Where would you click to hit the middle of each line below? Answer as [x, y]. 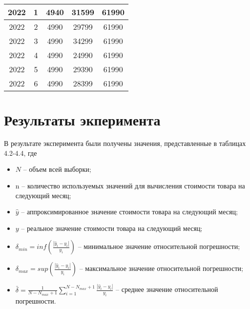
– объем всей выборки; [57, 169]
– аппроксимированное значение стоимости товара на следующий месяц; [129, 212]
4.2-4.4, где [21, 153]
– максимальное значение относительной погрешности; [161, 268]
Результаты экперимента [82, 120]
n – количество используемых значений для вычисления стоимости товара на [130, 185]
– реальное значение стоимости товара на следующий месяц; [112, 228]
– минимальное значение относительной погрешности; [159, 246]
